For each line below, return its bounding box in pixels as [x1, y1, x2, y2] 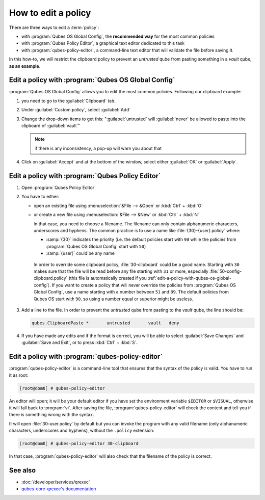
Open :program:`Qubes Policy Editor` [21, 184, 96, 191]
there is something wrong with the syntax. [9, 412, 94, 418]
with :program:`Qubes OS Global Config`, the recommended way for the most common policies [21, 33, 215, 39]
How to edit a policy [9, 7, 91, 18]
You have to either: [21, 194, 60, 200]
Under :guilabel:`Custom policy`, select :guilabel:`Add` [21, 107, 131, 113]
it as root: [9, 372, 28, 378]
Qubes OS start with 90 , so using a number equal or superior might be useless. [33, 296, 193, 302]
